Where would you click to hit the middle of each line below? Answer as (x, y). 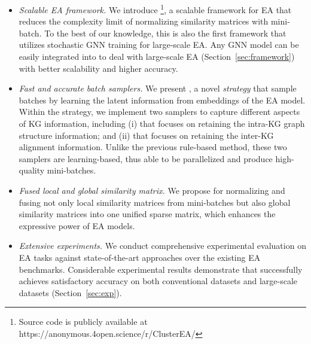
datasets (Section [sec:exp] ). (70, 292)
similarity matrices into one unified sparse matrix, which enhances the (147, 214)
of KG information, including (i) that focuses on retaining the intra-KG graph (162, 123)
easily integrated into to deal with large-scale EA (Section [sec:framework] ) (157, 57)
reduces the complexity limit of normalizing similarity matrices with (144, 21)
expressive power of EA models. (77, 225)
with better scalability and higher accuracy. (98, 68)
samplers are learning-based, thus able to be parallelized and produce (146, 158)
